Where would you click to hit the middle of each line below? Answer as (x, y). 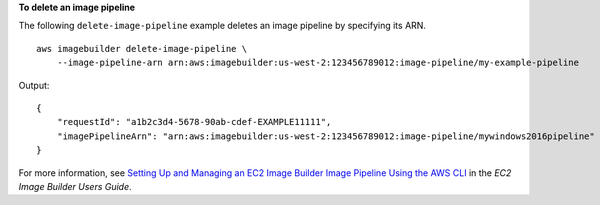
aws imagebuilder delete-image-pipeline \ (142, 48)
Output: (34, 85)
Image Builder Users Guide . (75, 186)
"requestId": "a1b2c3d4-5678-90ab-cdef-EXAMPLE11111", (194, 122)
